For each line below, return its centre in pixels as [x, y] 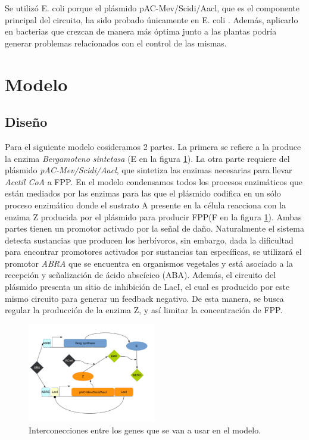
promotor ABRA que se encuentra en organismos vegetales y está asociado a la [149, 263]
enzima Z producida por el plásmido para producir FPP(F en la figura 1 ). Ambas [153, 216]
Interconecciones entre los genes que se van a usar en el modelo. [145, 430]
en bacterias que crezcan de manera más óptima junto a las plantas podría [141, 31]
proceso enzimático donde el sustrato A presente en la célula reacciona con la [146, 205]
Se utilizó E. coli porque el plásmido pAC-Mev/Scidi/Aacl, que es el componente [152, 8]
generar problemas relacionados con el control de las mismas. [116, 43]
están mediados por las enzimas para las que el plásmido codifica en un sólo [143, 193]
